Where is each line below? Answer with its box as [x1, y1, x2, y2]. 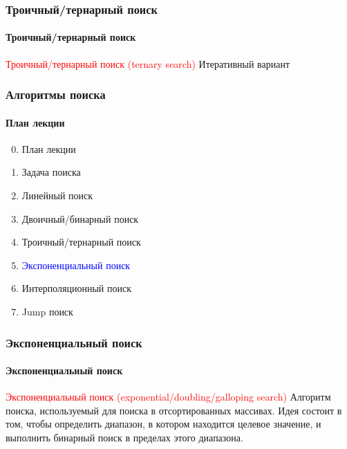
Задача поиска [21, 165, 81, 179]
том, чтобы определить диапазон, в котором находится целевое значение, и [6, 416, 321, 431]
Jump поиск [21, 304, 73, 319]
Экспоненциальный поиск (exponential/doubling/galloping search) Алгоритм [6, 390, 331, 404]
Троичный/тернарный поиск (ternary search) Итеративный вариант [6, 56, 290, 71]
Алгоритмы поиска [6, 86, 106, 103]
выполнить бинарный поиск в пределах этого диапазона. [6, 430, 243, 445]
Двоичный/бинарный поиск [21, 211, 139, 226]
